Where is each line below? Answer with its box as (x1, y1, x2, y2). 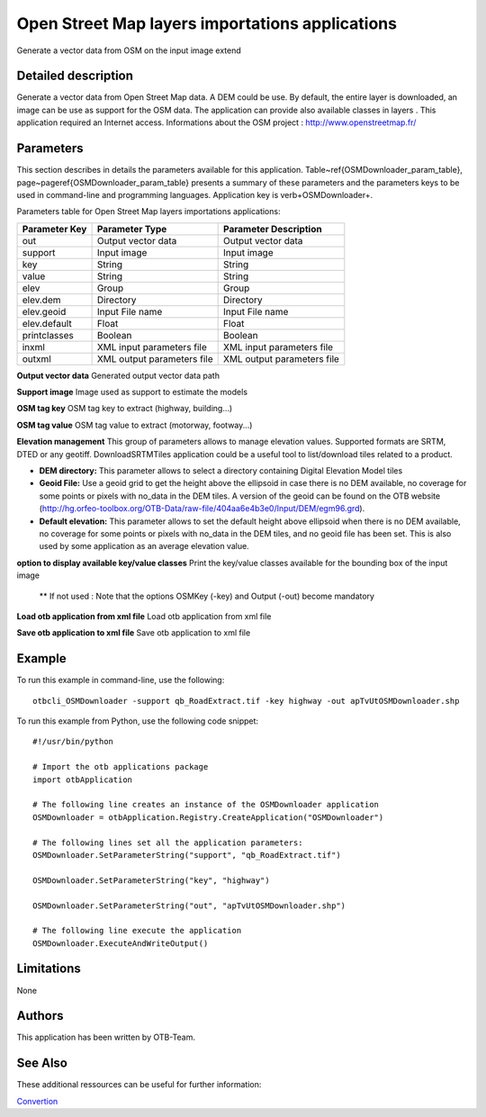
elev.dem (22, 293, 61, 306)
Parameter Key (22, 222, 87, 235)
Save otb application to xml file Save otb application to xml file (16, 627, 251, 638)
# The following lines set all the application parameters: (32, 837, 303, 848)
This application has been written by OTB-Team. (16, 1031, 196, 1043)
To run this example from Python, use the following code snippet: (16, 716, 259, 726)
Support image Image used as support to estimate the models (16, 387, 247, 398)
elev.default (22, 317, 72, 329)
